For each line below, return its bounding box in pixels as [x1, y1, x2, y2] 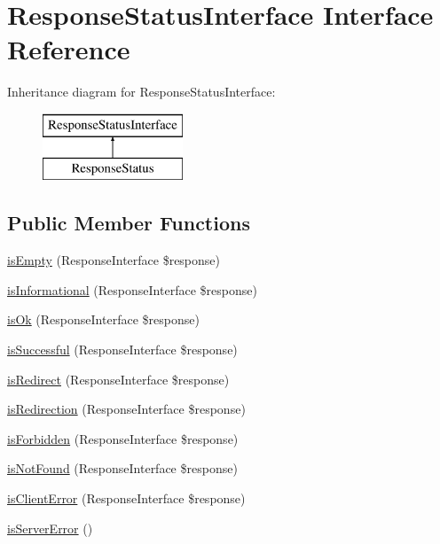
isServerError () [7, 518, 93, 537]
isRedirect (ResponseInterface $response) [7, 369, 230, 388]
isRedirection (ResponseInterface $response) [7, 400, 246, 418]
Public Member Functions [7, 209, 250, 237]
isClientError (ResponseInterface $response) [7, 489, 246, 508]
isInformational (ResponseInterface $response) [7, 280, 257, 299]
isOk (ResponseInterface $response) [7, 310, 200, 329]
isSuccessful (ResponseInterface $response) [7, 340, 238, 359]
